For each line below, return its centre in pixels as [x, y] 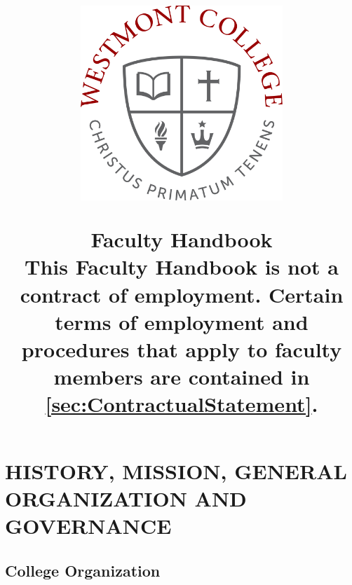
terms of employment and [182, 321]
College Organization [83, 570]
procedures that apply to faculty [182, 349]
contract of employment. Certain [182, 294]
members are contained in [182, 377]
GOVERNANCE [88, 525]
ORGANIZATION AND [126, 498]
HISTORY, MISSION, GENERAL [176, 470]
